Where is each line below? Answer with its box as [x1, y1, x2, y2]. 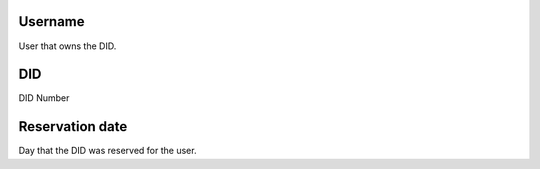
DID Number [18, 92, 70, 104]
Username [18, 13, 85, 30]
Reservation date [18, 118, 128, 135]
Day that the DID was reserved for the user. [18, 145, 197, 157]
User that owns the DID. [18, 40, 117, 52]
